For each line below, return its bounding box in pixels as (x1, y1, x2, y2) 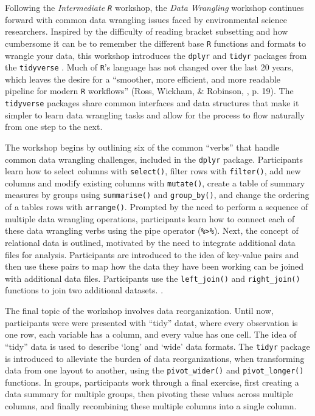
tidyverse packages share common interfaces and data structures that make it (5, 97, 299, 109)
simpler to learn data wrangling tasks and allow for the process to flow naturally (5, 108, 305, 121)
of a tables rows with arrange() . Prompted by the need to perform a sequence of (5, 200, 308, 213)
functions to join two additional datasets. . (5, 284, 164, 296)
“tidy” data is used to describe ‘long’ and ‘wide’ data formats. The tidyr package (5, 339, 310, 352)
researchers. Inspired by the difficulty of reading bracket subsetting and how (5, 25, 288, 38)
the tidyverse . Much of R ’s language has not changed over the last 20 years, (5, 61, 294, 73)
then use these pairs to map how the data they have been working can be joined (5, 260, 304, 273)
